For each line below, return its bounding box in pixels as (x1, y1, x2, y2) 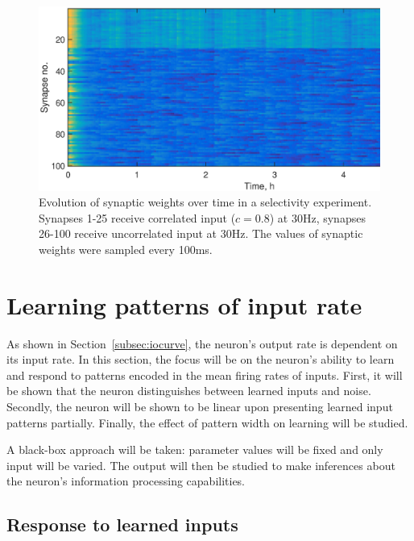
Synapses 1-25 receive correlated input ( (39, 209, 236, 226)
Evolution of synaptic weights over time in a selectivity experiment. (39, 194, 372, 210)
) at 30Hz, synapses (269, 209, 366, 226)
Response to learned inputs (6, 512, 238, 537)
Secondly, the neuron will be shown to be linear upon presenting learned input (6, 398, 393, 415)
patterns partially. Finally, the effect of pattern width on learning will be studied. (6, 414, 408, 431)
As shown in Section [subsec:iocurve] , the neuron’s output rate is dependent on (6, 335, 398, 352)
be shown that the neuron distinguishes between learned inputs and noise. (6, 382, 371, 399)
